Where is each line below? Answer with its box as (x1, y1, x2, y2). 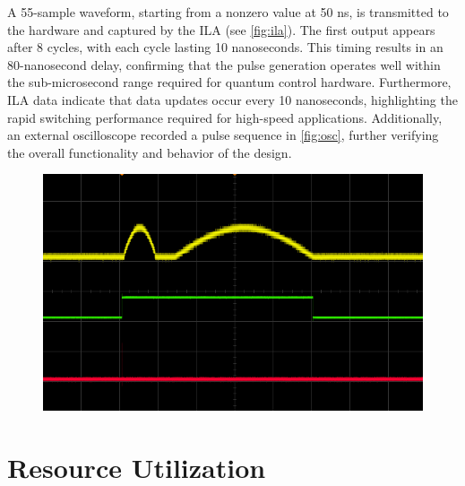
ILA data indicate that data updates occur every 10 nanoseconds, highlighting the (7, 90, 458, 108)
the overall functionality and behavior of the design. (7, 143, 292, 161)
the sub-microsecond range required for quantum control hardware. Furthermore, (7, 73, 452, 91)
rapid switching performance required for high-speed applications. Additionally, (7, 108, 443, 126)
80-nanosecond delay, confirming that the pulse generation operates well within (7, 55, 441, 74)
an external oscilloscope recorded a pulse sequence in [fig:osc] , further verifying (7, 126, 439, 144)
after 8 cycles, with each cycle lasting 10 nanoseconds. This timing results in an (7, 38, 443, 56)
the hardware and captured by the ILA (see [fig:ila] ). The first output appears (7, 20, 435, 39)
